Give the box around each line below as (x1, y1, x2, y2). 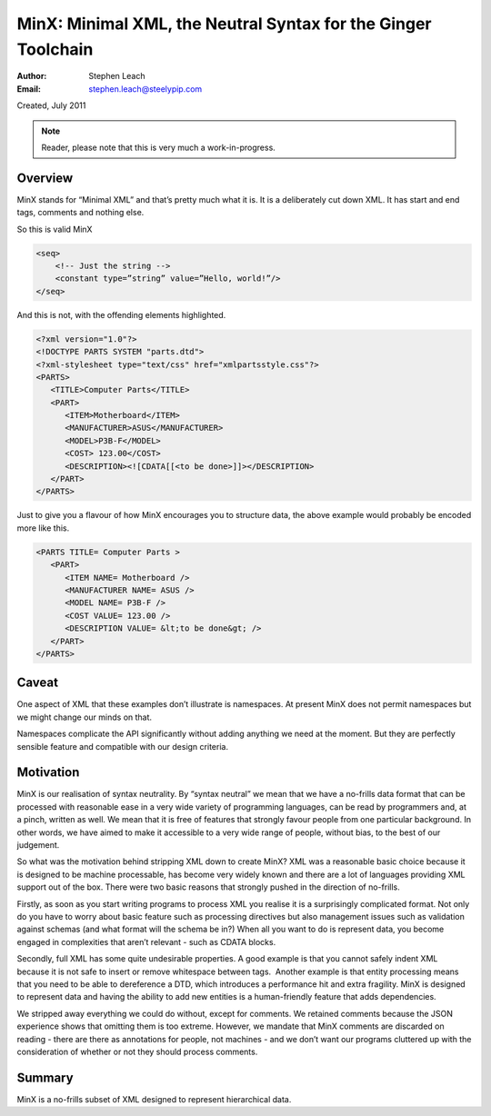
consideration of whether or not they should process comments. (16, 1046, 258, 1057)
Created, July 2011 (16, 100, 86, 111)
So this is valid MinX (16, 224, 93, 234)
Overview (16, 170, 74, 185)
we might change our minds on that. (16, 712, 153, 722)
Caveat (16, 675, 59, 691)
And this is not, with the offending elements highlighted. (16, 309, 226, 320)
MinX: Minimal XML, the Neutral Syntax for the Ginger (16, 14, 432, 34)
